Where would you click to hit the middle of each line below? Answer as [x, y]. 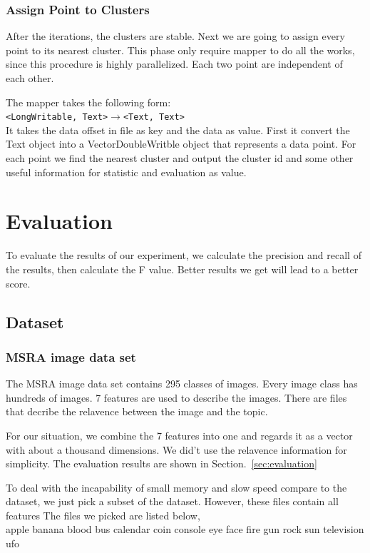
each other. [30, 78]
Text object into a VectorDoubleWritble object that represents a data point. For [181, 144]
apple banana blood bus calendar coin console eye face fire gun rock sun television [185, 529]
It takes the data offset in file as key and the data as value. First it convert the [178, 130]
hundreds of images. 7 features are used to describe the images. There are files [176, 397]
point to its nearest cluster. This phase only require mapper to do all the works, [180, 50]
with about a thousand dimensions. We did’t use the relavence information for [176, 449]
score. [18, 283]
